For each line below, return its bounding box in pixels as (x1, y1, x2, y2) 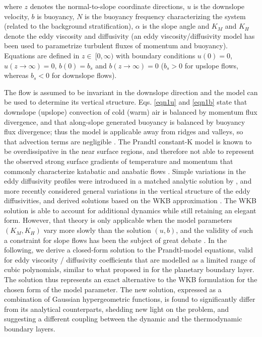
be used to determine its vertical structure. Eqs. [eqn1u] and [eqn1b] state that (4, 97, 247, 107)
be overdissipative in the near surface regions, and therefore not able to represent (4, 146, 254, 156)
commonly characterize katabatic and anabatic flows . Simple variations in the (4, 165, 246, 176)
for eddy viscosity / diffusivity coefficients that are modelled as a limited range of (4, 254, 255, 265)
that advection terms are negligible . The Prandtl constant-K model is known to (4, 136, 252, 146)
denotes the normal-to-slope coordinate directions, (30, 1, 185, 11)
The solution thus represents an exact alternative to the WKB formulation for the (4, 274, 257, 285)
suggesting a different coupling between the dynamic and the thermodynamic (4, 313, 242, 324)
